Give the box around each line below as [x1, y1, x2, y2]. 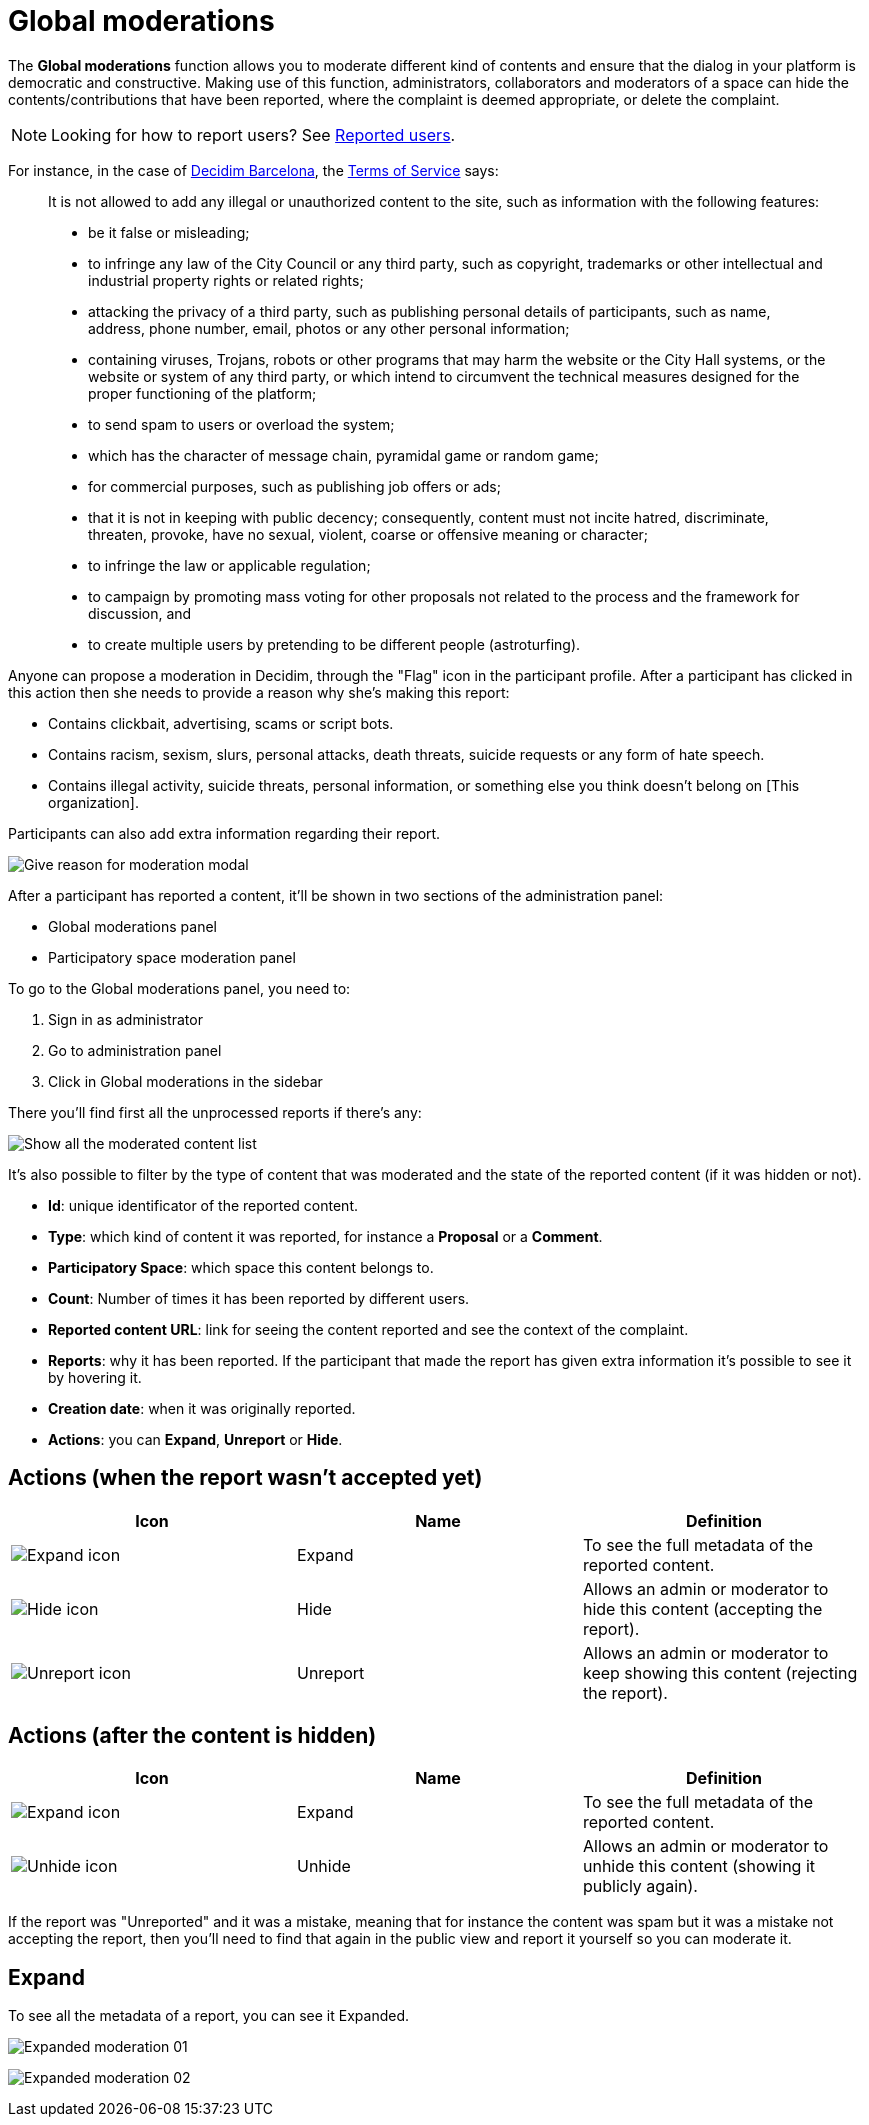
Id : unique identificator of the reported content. [48, 1196, 359, 1214]
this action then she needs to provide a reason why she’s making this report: [8, 683, 510, 701]
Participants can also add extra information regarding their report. [8, 824, 441, 842]
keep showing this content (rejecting [582, 1662, 858, 1683]
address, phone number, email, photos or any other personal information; [88, 319, 570, 337]
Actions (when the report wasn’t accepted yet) [8, 1465, 483, 1491]
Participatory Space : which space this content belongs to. [48, 1258, 434, 1276]
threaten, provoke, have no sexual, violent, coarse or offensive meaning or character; [88, 525, 649, 543]
